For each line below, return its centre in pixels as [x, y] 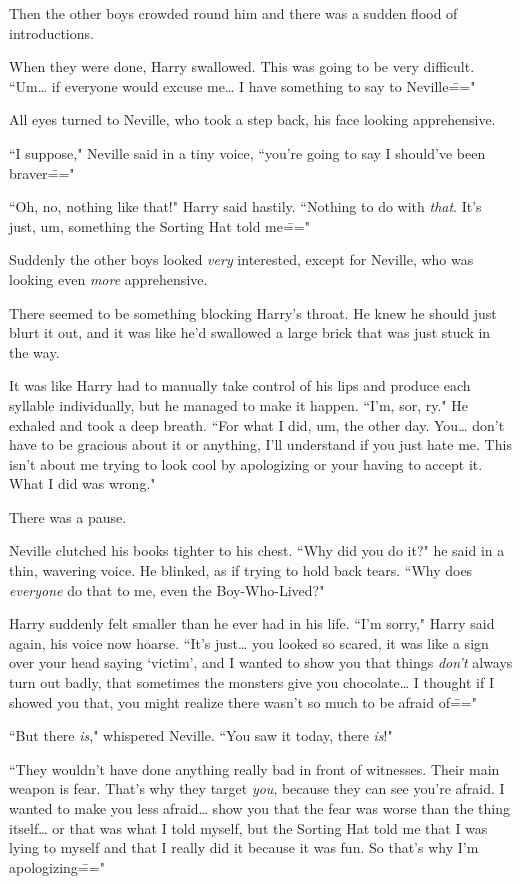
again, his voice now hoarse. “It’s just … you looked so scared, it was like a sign [249, 642]
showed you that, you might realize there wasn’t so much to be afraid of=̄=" [243, 701]
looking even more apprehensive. [108, 278]
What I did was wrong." [82, 483]
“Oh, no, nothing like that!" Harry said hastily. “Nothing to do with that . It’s [245, 206]
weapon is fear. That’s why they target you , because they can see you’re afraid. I [257, 788]
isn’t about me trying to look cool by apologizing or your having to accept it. [246, 463]
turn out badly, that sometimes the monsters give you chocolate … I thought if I [251, 682]
